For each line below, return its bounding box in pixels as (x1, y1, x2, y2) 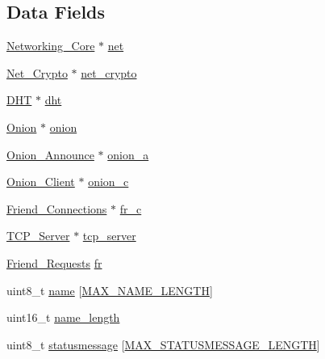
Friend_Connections (6, 200, 107, 217)
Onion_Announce (6, 146, 94, 163)
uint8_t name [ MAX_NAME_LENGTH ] (6, 281, 213, 298)
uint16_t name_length (6, 309, 120, 326)
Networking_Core (6, 37, 95, 54)
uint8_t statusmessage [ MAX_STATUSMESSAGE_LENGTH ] (6, 336, 320, 353)
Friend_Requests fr (6, 254, 102, 271)
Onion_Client (6, 173, 75, 190)
